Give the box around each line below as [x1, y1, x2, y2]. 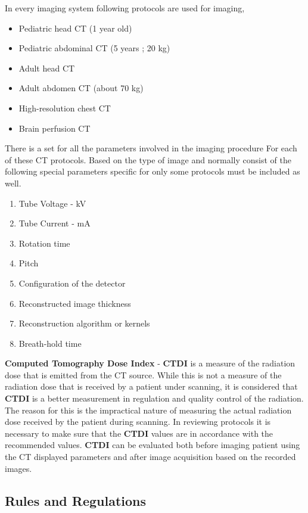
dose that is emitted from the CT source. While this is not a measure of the [5, 368, 282, 381]
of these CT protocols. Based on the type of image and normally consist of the [5, 153, 291, 166]
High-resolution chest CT [18, 101, 111, 114]
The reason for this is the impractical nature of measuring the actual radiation [5, 403, 292, 416]
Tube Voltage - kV [18, 197, 86, 209]
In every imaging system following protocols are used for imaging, [5, 2, 245, 14]
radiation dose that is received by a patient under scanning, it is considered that [5, 380, 298, 393]
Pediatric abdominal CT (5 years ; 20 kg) [18, 42, 170, 54]
